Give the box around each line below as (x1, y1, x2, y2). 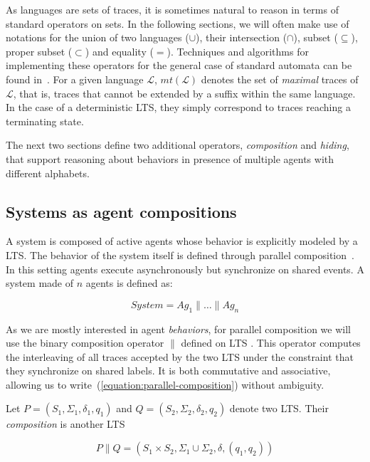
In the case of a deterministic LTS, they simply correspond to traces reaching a (6, 100, 351, 115)
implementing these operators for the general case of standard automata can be (6, 58, 352, 73)
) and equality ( (85, 43, 154, 58)
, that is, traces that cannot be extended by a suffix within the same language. (13, 85, 356, 100)
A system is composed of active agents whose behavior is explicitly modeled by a (6, 233, 358, 248)
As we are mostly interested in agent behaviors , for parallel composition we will (6, 321, 351, 336)
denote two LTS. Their (229, 401, 329, 416)
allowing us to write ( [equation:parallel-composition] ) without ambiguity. (6, 377, 324, 392)
